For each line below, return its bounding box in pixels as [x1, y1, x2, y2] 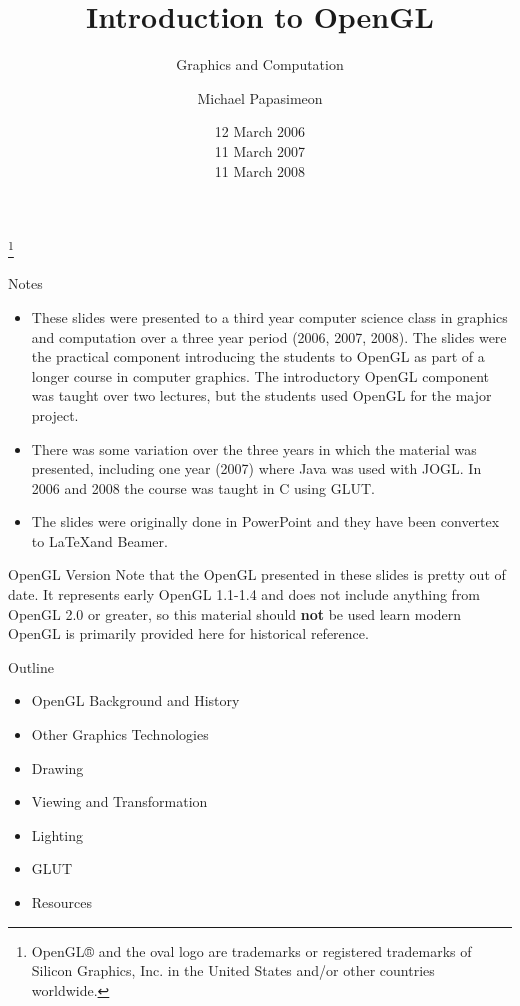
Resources [31, 892, 93, 912]
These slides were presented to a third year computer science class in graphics [31, 306, 508, 327]
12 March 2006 [214, 121, 306, 142]
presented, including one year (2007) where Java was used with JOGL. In [31, 458, 482, 479]
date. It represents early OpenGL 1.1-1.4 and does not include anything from [8, 584, 481, 605]
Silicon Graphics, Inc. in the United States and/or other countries [31, 960, 435, 981]
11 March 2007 [214, 140, 306, 161]
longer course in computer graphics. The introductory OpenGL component [31, 365, 490, 386]
